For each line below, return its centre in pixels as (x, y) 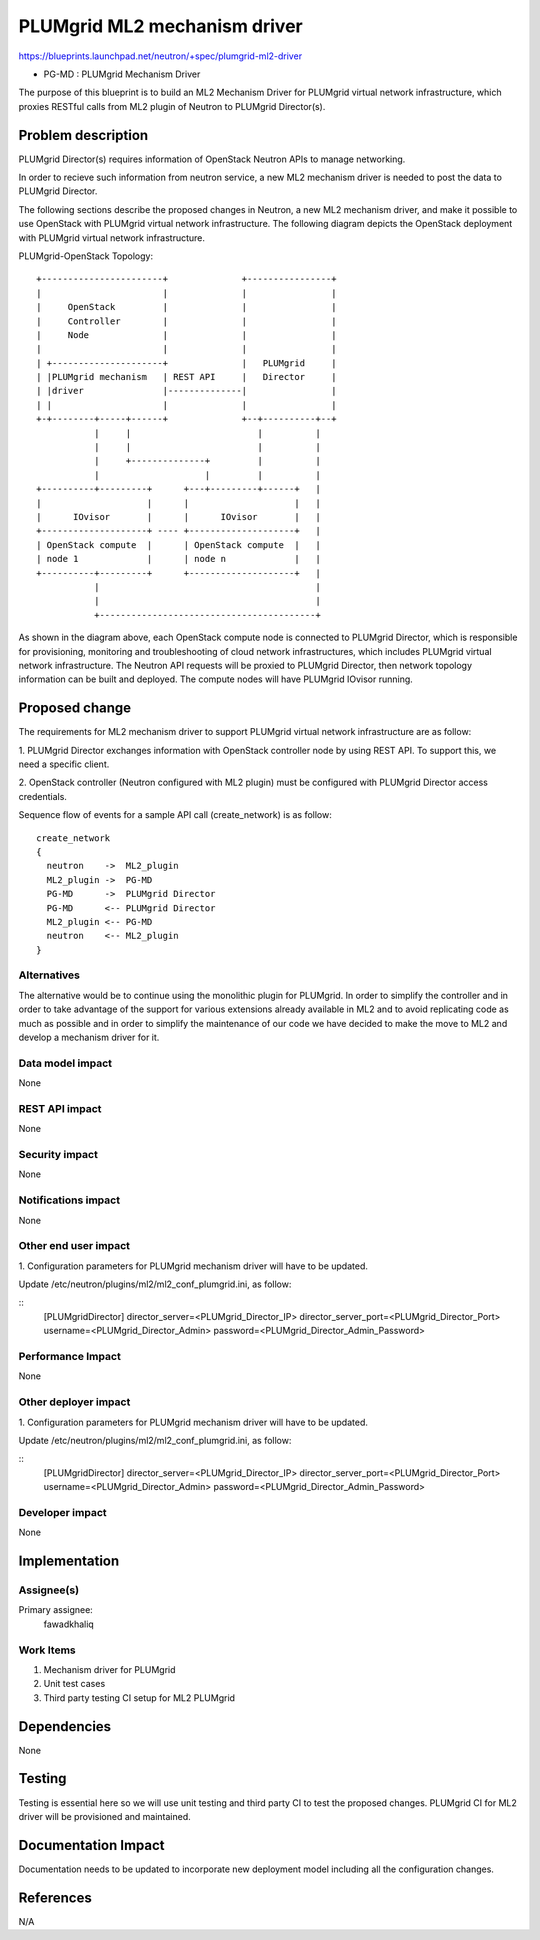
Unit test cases (74, 1684)
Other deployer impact (74, 1402)
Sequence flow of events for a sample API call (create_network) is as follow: (175, 815)
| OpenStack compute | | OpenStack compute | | (179, 544)
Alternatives (49, 975)
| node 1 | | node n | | (179, 559)
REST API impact (60, 1108)
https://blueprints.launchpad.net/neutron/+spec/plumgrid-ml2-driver (160, 56)
